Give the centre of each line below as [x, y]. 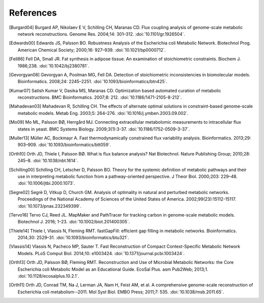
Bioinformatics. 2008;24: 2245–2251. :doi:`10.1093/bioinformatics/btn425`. [93, 82]
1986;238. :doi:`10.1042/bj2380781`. [54, 65]
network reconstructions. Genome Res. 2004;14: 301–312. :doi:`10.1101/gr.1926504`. [101, 34]
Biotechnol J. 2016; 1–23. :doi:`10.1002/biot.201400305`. [74, 222]
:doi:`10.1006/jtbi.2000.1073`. [46, 183]
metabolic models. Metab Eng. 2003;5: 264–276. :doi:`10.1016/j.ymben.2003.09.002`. [103, 113]
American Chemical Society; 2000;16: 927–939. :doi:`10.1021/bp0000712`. [92, 50]
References [33, 13]
